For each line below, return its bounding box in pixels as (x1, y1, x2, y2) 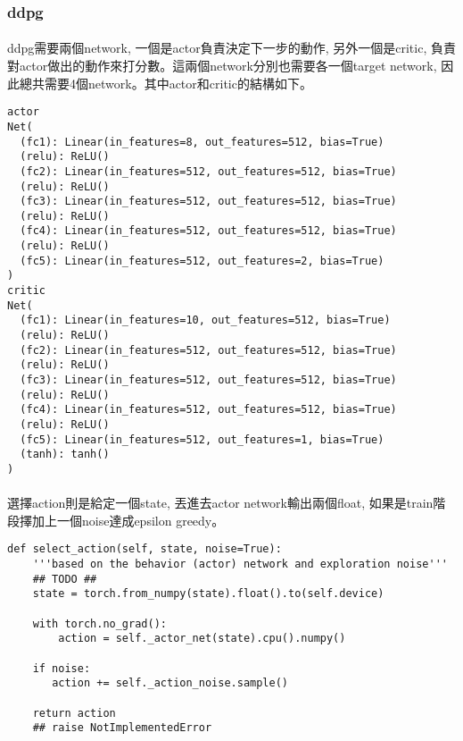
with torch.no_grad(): (32, 617, 167, 630)
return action (32, 706, 116, 720)
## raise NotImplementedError (32, 721, 212, 735)
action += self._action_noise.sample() (52, 677, 288, 690)
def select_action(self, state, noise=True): (7, 543, 282, 556)
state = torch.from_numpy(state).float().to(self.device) (32, 587, 384, 601)
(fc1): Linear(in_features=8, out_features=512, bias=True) (20, 135, 384, 148)
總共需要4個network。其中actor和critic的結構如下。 (19, 73, 312, 92)
